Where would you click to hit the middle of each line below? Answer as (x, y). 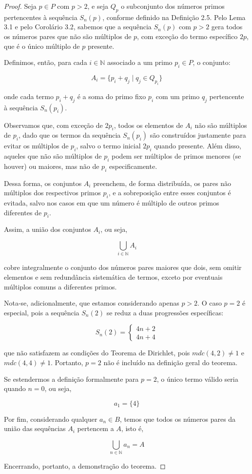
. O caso (210, 303)
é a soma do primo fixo (112, 96)
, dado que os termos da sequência (69, 135)
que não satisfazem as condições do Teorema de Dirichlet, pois (97, 353)
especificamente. (133, 166)
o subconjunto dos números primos (173, 6)
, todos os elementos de (148, 125)
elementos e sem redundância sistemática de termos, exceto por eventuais (113, 277)
